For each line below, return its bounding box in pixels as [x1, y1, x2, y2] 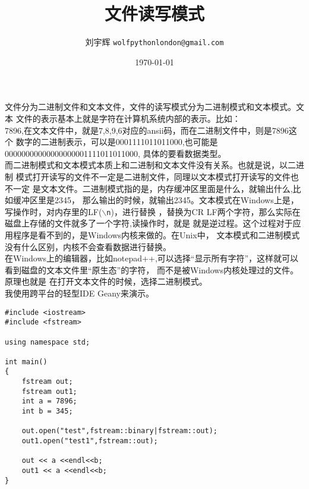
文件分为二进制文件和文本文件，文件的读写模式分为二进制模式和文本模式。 [5, 100, 296, 113]
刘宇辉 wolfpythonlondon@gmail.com [85, 36, 224, 48]
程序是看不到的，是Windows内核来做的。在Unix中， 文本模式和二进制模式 [12, 228, 300, 241]
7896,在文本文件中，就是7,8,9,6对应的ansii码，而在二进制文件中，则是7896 [5, 124, 289, 136]
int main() [5, 357, 48, 366]
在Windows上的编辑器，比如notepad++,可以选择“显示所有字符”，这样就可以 [5, 252, 298, 264]
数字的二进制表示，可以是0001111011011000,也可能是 [15, 135, 218, 148]
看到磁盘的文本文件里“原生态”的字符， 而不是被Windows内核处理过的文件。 [5, 263, 298, 276]
